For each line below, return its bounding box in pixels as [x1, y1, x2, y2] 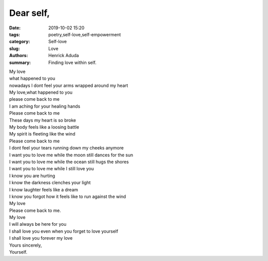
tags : [9, 31, 20, 37]
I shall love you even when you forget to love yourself [9, 228, 119, 234]
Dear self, [9, 7, 50, 18]
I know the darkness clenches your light [9, 180, 91, 186]
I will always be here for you [9, 221, 67, 227]
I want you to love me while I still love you [9, 166, 94, 172]
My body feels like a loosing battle [9, 124, 79, 130]
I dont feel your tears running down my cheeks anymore [9, 145, 124, 151]
